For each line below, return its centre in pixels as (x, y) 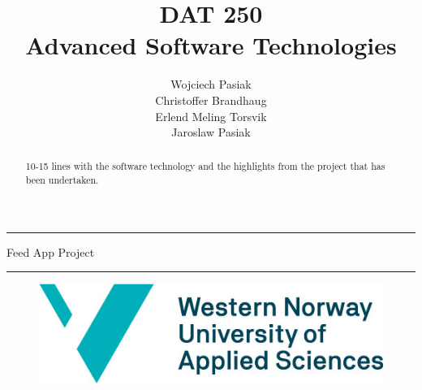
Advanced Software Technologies (211, 45)
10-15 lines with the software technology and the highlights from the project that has (205, 166)
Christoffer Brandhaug (211, 100)
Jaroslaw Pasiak (211, 132)
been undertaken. (62, 180)
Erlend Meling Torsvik (211, 116)
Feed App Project (51, 251)
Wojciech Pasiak (211, 84)
